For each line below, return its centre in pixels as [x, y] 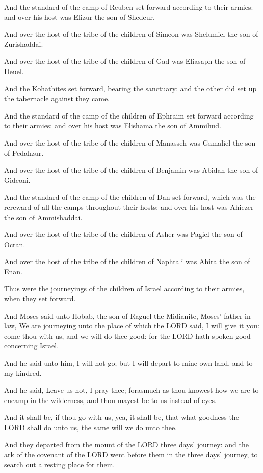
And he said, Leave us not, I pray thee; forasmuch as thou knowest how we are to [131, 390]
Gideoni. [17, 180]
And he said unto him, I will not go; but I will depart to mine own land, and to [128, 363]
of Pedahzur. [24, 152]
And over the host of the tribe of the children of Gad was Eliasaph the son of [125, 61]
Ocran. [15, 244]
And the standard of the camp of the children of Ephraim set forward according [129, 115]
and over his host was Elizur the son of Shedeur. [80, 17]
